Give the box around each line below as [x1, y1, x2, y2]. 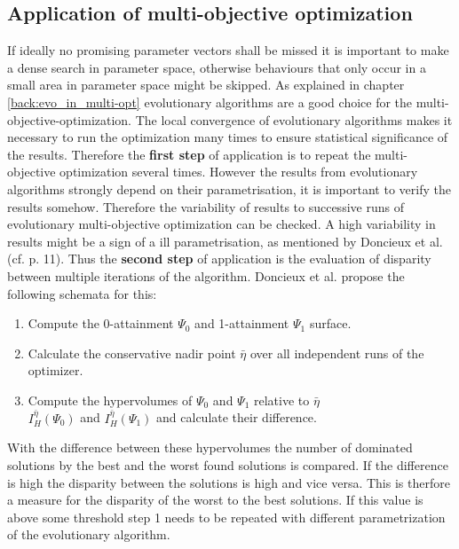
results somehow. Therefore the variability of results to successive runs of [7, 197, 404, 216]
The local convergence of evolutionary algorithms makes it [135, 110, 453, 129]
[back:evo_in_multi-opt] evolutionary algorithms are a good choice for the [7, 92, 413, 111]
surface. [309, 314, 352, 333]
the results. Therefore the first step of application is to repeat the [7, 145, 371, 163]
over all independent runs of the [249, 343, 424, 362]
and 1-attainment [194, 314, 289, 333]
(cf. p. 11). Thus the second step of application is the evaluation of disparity [7, 249, 431, 268]
